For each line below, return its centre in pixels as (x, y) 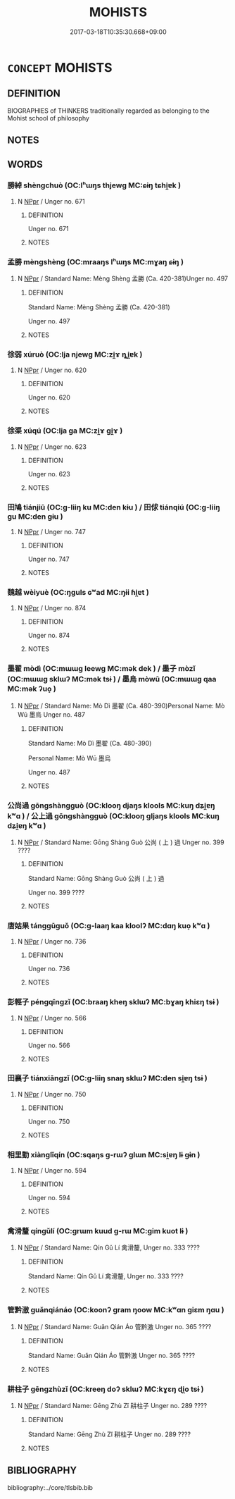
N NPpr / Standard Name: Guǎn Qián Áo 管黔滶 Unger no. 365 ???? (114, 1326)
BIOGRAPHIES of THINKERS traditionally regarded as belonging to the (108, 111)
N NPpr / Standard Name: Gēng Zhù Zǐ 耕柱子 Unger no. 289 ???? (112, 1405)
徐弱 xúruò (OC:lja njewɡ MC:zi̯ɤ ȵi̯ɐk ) (75, 354)
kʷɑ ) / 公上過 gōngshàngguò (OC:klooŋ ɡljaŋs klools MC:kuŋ (113, 816)
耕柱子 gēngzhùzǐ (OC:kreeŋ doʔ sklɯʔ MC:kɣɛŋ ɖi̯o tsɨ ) (106, 1389)
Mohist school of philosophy (49, 118)
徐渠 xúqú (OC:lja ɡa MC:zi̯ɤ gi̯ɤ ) (65, 431)
